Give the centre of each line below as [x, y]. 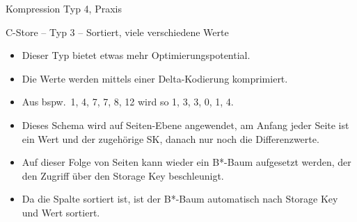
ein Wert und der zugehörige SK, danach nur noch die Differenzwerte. [170, 138]
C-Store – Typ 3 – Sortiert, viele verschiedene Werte [117, 32]
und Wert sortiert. [61, 212]
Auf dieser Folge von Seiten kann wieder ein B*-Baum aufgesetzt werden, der [187, 162]
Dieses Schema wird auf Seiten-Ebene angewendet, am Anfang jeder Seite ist [185, 125]
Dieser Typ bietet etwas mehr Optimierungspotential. [136, 55]
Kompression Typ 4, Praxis [64, 8]
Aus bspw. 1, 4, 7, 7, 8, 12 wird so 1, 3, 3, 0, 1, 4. [128, 102]
